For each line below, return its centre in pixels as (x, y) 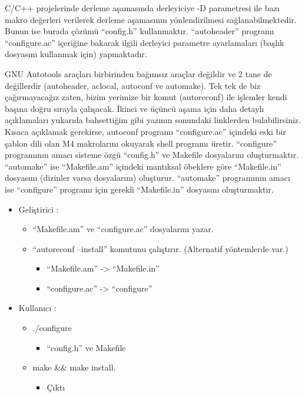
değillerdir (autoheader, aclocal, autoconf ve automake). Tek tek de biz (133, 85)
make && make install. (74, 367)
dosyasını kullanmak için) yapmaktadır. (76, 54)
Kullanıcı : (37, 308)
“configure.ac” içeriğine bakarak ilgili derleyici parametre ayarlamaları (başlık (145, 42)
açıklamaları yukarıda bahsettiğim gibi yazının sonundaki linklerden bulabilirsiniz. (153, 120)
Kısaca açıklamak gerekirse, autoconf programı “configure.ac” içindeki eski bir (145, 131)
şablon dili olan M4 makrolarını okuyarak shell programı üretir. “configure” (141, 143)
